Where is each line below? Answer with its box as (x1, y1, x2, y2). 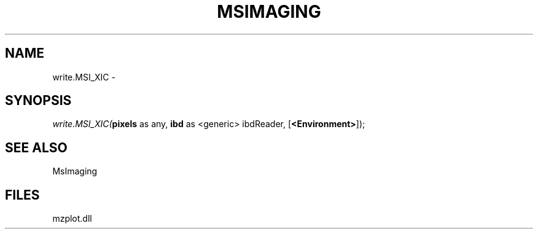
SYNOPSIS (5, 93, 72, 109)
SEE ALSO (5, 139, 68, 155)
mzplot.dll (52, 213, 92, 224)
